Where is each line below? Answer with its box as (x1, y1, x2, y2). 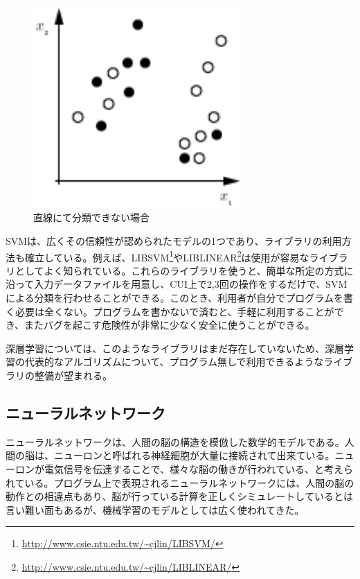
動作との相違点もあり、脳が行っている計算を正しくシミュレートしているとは (6, 489, 353, 503)
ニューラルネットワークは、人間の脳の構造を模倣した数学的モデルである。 (6, 434, 345, 449)
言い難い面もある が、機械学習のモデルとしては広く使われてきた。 (6, 502, 305, 517)
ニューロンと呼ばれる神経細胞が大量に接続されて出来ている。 (53, 448, 335, 463)
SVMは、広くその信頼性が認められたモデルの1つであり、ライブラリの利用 (6, 233, 342, 248)
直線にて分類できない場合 (33, 210, 150, 225)
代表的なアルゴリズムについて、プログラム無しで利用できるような (24, 354, 324, 369)
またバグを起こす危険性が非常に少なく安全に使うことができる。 (24, 318, 315, 332)
